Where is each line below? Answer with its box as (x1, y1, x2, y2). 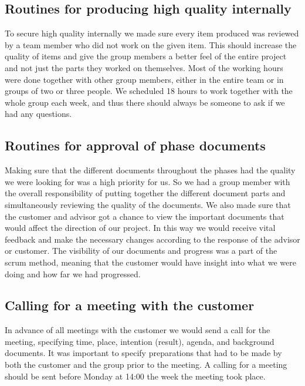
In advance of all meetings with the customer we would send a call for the (5, 324, 270, 336)
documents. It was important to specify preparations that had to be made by (5, 347, 282, 359)
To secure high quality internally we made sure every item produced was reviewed (5, 27, 299, 39)
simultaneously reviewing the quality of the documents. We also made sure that (5, 198, 291, 210)
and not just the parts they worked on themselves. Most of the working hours (5, 61, 283, 73)
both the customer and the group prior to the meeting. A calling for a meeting (5, 358, 287, 371)
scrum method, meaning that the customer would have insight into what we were (5, 256, 296, 268)
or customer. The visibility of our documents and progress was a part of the (5, 244, 277, 257)
